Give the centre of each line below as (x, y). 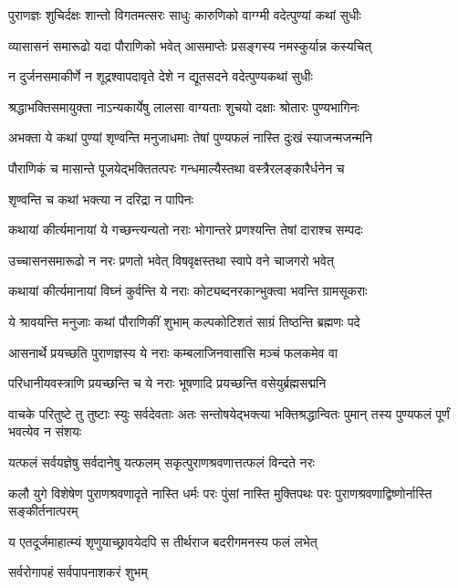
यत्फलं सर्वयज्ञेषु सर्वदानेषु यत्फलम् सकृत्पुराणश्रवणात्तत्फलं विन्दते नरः (161, 462)
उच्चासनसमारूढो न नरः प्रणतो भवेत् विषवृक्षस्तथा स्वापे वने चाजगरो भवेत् (171, 260)
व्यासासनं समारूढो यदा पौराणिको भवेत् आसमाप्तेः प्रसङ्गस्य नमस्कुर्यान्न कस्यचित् (190, 45)
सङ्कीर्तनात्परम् (43, 511)
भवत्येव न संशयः (45, 431)
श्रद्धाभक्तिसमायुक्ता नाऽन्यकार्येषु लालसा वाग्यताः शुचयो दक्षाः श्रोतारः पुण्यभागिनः (184, 106)
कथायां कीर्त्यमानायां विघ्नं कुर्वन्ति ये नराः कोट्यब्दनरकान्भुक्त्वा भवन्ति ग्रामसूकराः (188, 291)
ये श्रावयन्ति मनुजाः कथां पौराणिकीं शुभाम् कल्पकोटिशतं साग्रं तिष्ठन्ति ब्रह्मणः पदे (184, 321)
